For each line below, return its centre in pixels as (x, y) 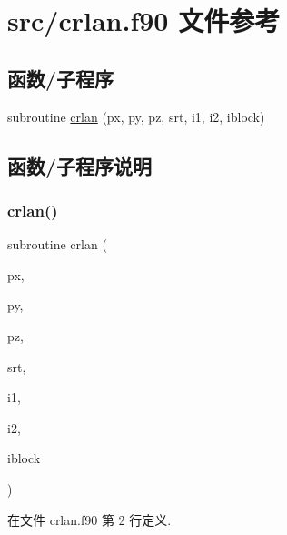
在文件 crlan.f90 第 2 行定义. (89, 519)
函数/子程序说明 (80, 165)
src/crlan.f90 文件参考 (144, 20)
